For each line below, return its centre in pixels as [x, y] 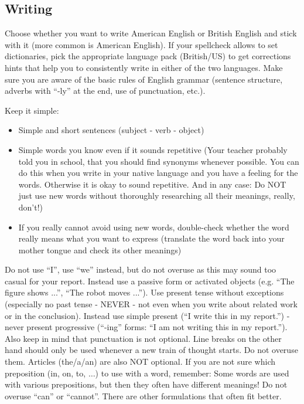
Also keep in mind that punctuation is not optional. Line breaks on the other [143, 338]
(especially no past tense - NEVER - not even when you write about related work [151, 304]
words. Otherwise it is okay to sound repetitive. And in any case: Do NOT [152, 184]
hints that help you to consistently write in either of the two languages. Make [144, 67]
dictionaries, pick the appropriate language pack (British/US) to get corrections [148, 56]
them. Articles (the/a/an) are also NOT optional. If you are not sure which [140, 361]
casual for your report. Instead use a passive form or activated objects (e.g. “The [150, 281]
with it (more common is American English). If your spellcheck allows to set [141, 44]
